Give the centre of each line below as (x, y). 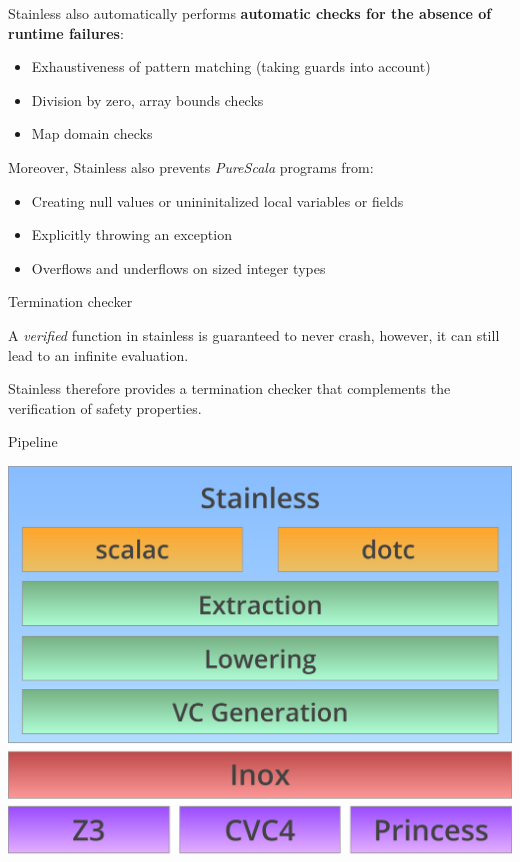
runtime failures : (66, 32)
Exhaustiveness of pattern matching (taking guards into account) (231, 66)
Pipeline (33, 441)
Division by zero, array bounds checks (147, 99)
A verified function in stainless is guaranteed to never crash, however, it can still (254, 334)
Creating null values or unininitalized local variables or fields (217, 200)
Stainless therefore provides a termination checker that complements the (229, 388)
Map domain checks (92, 133)
